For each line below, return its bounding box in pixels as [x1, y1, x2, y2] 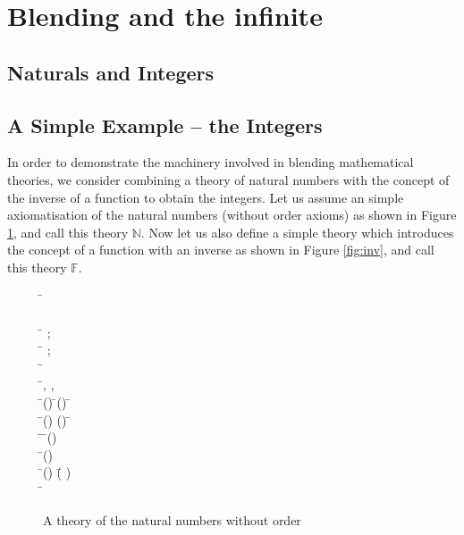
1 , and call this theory [7, 222, 129, 241]
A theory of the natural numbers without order [43, 510, 301, 529]
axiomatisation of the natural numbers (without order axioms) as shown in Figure [7, 205, 457, 224]
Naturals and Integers [7, 58, 215, 86]
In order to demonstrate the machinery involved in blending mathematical [7, 153, 414, 171]
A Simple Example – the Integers [7, 111, 323, 138]
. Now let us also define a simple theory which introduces [140, 222, 454, 241]
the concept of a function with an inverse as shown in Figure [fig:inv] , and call [7, 240, 434, 259]
